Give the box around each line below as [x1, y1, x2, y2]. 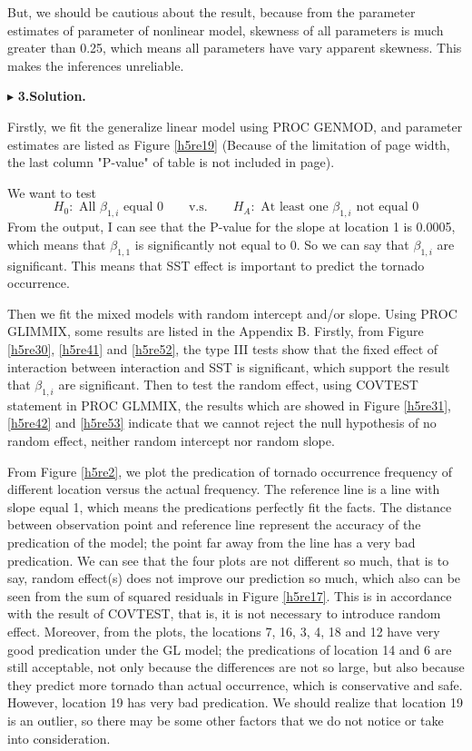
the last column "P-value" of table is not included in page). [7, 153, 335, 172]
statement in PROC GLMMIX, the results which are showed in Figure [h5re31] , [7, 395, 452, 414]
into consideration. [7, 728, 111, 747]
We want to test [7, 183, 97, 202]
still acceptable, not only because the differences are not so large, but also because [7, 657, 465, 677]
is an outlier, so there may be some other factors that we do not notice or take [7, 710, 444, 729]
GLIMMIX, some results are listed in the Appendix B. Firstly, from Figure [7, 321, 424, 341]
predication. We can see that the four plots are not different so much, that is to [7, 550, 449, 569]
